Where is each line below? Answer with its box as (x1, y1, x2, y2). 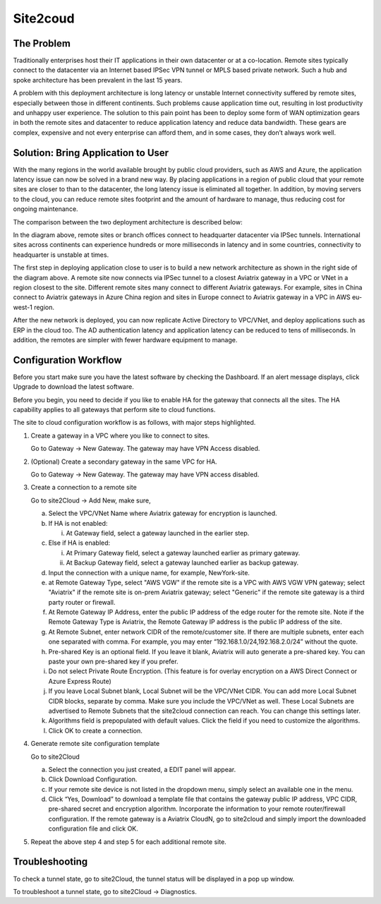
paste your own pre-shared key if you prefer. (48, 657, 179, 666)
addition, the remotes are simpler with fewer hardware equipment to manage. (13, 335, 238, 344)
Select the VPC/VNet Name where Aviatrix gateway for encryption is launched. (48, 509, 278, 518)
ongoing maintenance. (13, 205, 78, 213)
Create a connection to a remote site (30, 483, 137, 492)
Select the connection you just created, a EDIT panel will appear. (48, 765, 236, 773)
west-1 (13, 303, 33, 311)
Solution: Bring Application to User (13, 147, 169, 159)
